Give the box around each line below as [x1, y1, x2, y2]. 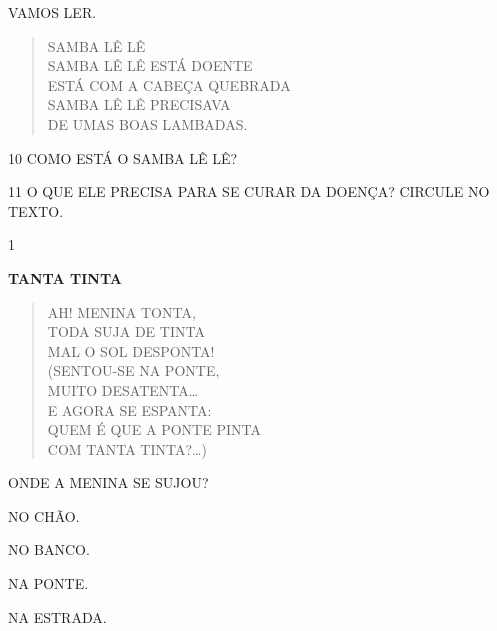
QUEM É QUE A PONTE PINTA [47, 419, 261, 440]
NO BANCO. [8, 539, 90, 560]
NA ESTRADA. [8, 606, 107, 627]
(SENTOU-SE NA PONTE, [47, 360, 220, 381]
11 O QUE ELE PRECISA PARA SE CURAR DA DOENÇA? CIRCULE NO [8, 181, 490, 202]
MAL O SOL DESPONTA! [47, 340, 215, 361]
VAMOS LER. [8, 2, 97, 22]
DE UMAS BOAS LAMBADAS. [47, 113, 248, 134]
